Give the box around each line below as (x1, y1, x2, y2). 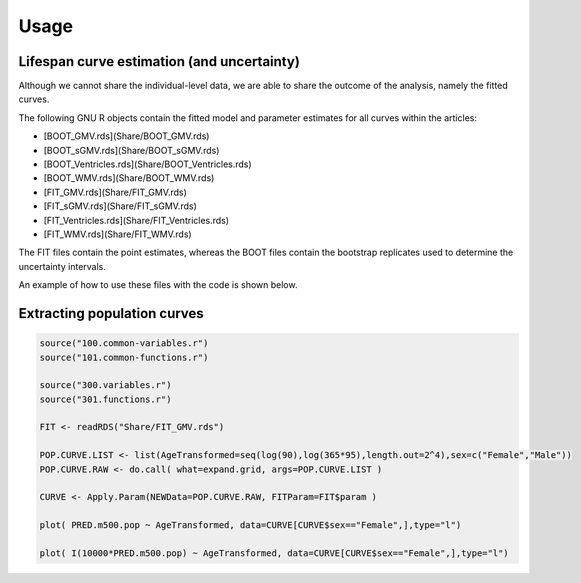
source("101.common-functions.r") (39, 351, 209, 363)
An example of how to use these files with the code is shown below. (18, 279, 298, 291)
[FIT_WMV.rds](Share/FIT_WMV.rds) (43, 228, 192, 240)
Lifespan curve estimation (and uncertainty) (18, 53, 300, 70)
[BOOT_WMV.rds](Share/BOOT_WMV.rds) (43, 172, 215, 184)
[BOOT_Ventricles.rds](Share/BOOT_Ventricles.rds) (43, 158, 252, 170)
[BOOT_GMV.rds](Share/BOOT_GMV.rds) (43, 130, 210, 142)
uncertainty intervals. (18, 260, 107, 272)
